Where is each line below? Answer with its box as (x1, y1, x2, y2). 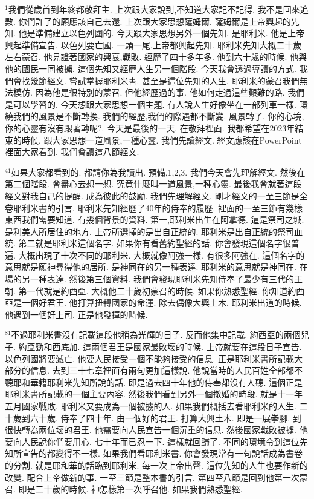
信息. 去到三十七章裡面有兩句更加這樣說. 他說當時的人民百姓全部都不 (30, 364, 303, 377)
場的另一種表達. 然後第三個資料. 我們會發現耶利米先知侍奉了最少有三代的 (5, 273, 295, 285)
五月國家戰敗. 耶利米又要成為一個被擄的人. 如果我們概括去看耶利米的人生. (5, 400, 296, 412)
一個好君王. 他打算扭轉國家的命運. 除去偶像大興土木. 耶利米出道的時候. (21, 296, 302, 309)
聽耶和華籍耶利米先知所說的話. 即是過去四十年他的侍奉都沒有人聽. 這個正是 (5, 375, 303, 388)
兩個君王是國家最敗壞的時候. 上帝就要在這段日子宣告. (91, 340, 302, 353)
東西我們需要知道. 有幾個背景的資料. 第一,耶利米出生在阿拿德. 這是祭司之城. (5, 213, 304, 226)
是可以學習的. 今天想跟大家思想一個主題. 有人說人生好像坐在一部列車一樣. (5, 97, 296, 110)
